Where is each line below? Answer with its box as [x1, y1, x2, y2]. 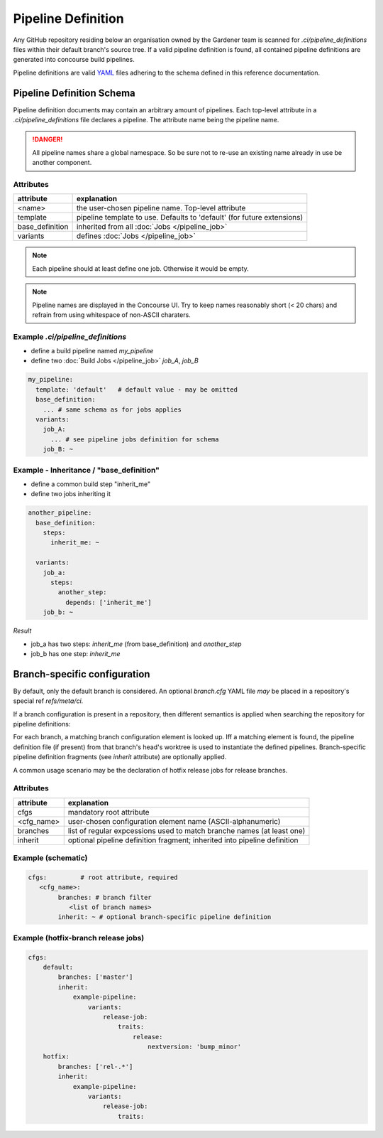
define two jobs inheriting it [30, 490, 111, 498]
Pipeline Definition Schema [13, 87, 135, 99]
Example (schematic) [13, 853, 88, 863]
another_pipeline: [28, 509, 92, 517]
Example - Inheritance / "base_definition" [13, 465, 160, 475]
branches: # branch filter [57, 893, 152, 901]
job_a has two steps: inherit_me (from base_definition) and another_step [30, 640, 242, 648]
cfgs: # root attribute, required [28, 873, 178, 881]
